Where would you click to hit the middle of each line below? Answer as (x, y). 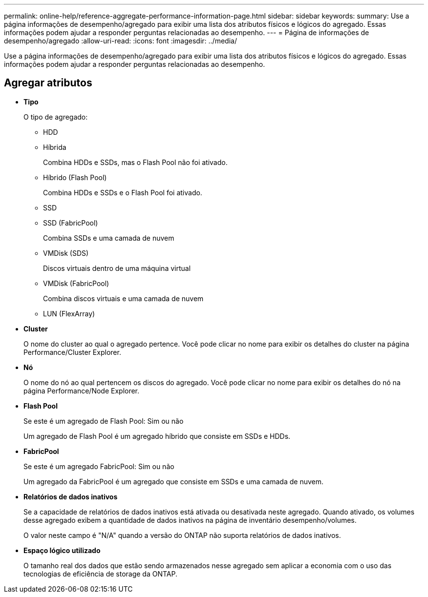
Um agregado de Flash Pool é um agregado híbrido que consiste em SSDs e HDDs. (157, 436)
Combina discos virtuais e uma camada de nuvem (123, 298)
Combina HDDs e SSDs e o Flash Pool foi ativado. (123, 192)
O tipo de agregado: (56, 117)
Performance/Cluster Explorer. (72, 352)
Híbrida (55, 147)
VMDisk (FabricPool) (76, 283)
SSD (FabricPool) (71, 223)
